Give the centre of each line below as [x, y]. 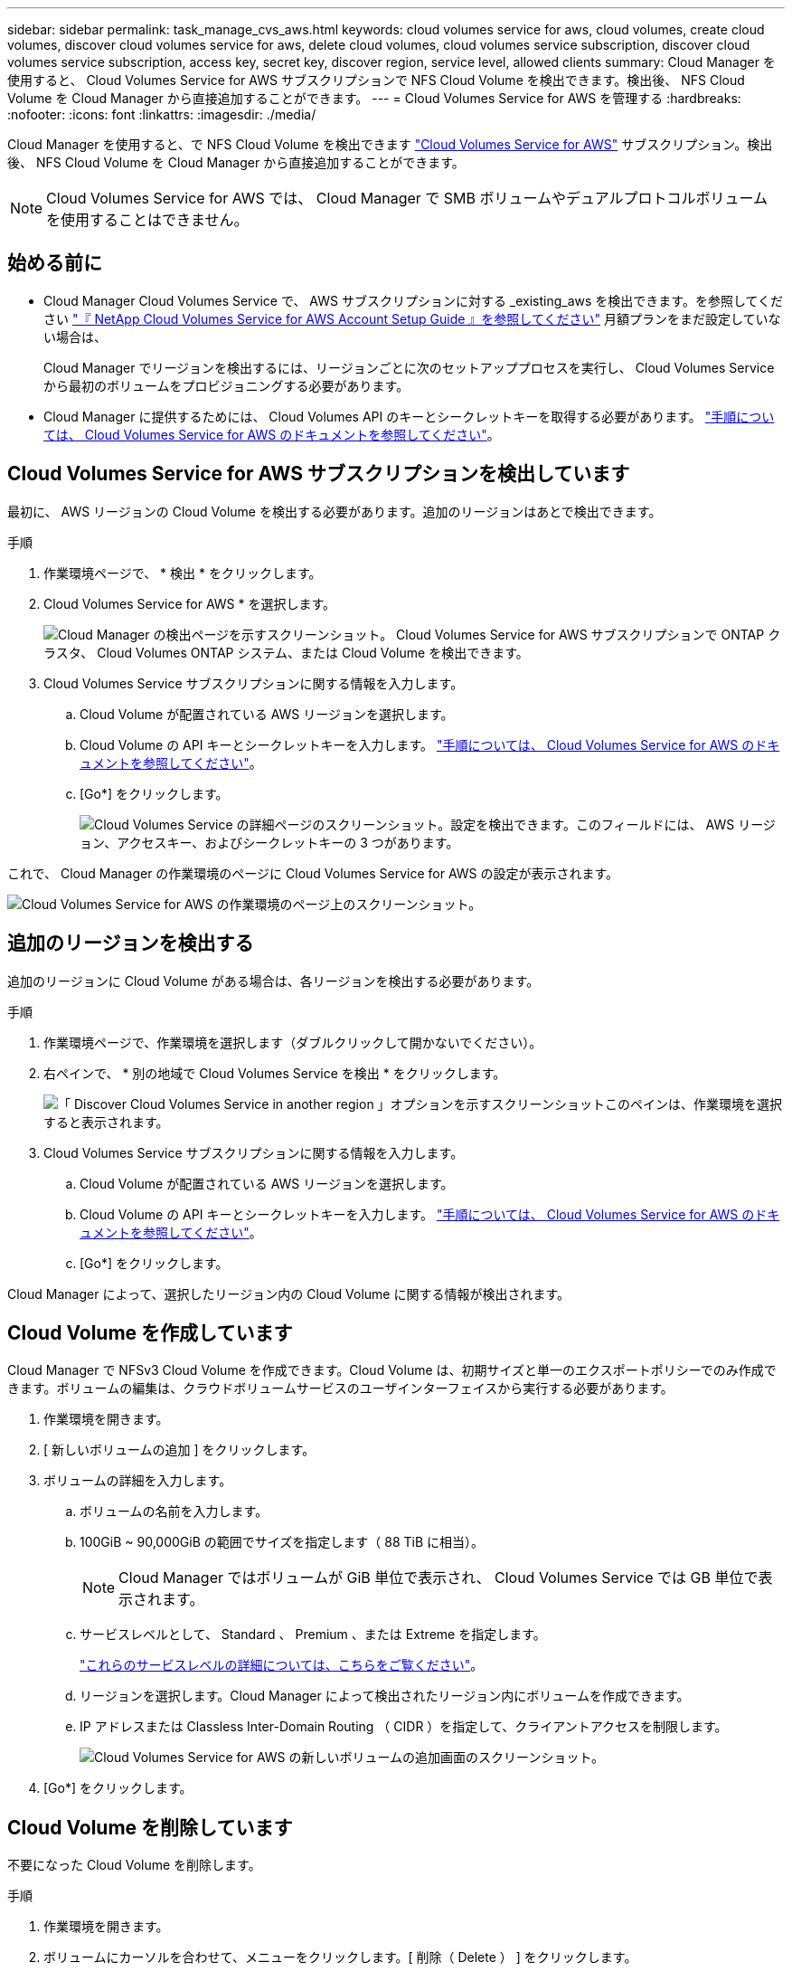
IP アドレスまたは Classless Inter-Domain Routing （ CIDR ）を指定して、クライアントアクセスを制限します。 [404, 1727]
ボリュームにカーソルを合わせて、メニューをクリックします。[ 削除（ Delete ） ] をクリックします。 [340, 1957]
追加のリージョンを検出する [131, 943]
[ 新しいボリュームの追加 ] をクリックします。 [179, 1450]
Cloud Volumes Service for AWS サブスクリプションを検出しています [319, 474]
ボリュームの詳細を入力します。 [138, 1481]
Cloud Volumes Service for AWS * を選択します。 [190, 603]
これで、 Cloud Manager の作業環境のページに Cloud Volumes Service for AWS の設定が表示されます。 [313, 873]
